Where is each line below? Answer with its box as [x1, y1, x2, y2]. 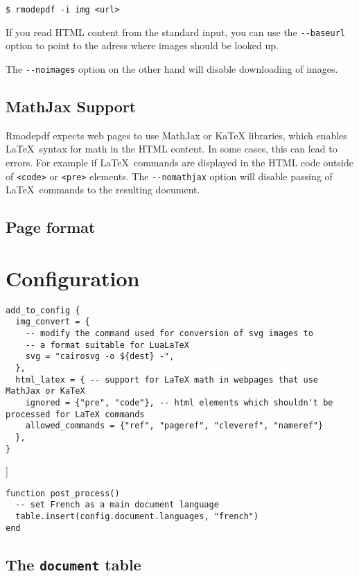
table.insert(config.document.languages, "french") [15, 512, 259, 522]
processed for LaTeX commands [6, 409, 145, 419]
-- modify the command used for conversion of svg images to [25, 329, 313, 339]
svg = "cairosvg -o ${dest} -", [25, 351, 175, 362]
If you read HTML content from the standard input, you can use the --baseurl [6, 24, 345, 39]
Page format [6, 216, 96, 238]
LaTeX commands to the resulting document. [6, 182, 200, 197]
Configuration [6, 263, 140, 292]
